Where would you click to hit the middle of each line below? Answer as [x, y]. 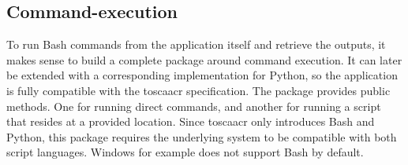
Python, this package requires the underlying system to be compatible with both [202, 136]
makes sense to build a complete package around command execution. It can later [204, 59]
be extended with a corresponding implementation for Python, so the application [202, 75]
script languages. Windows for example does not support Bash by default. [185, 152]
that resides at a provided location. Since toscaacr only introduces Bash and [191, 121]
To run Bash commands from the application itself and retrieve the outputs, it [196, 44]
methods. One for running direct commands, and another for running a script [194, 106]
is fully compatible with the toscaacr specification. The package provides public [198, 90]
